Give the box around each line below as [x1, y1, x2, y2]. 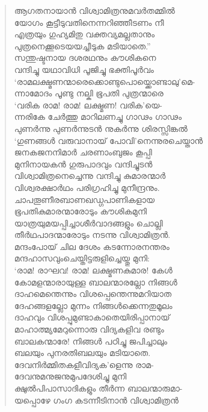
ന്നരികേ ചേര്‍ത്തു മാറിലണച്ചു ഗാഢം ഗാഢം [14, 110, 182, 123]
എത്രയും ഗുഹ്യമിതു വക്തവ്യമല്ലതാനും [14, 28, 155, 40]
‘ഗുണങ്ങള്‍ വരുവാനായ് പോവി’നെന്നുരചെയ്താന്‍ [14, 134, 203, 146]
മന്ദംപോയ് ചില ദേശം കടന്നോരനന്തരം [14, 240, 170, 252]
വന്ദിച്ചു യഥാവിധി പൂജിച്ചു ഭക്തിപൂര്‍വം [14, 63, 154, 75]
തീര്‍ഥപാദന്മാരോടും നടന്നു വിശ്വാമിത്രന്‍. [14, 228, 171, 241]
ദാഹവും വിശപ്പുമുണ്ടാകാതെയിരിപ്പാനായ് [14, 311, 170, 323]
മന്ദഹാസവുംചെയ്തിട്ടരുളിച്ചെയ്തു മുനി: [14, 252, 150, 264]
